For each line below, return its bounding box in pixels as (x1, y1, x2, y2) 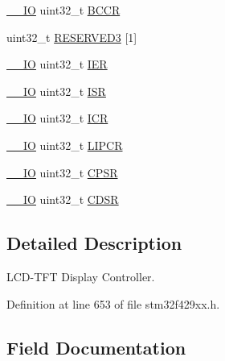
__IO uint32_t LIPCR (6, 136, 123, 153)
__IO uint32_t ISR (6, 82, 106, 99)
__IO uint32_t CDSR (6, 191, 119, 208)
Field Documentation (6, 334, 186, 359)
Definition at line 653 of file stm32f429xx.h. (6, 295, 220, 312)
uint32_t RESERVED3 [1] (6, 28, 137, 45)
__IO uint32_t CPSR (6, 164, 118, 180)
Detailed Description (6, 230, 182, 255)
